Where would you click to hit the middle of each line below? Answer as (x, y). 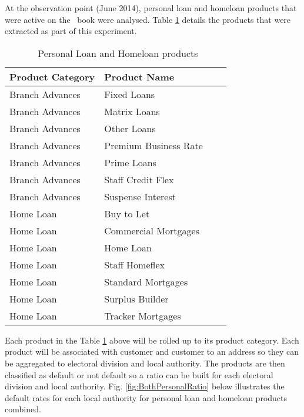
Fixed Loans (130, 94)
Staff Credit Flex (139, 179)
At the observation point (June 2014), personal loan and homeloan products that (151, 8)
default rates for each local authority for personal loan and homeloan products (146, 397)
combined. (23, 409)
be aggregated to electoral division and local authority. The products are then (145, 363)
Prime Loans (130, 162)
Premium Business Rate (153, 145)
